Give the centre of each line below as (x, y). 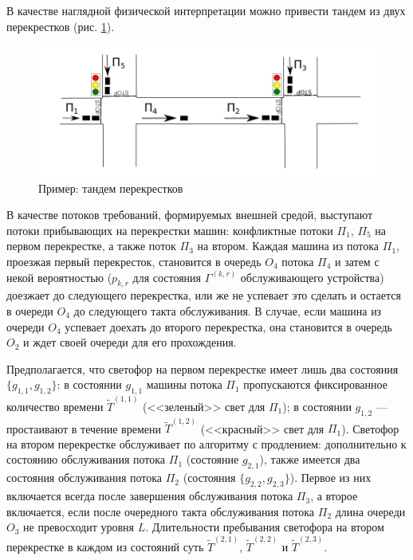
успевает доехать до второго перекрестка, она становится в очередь (228, 326)
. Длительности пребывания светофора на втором (265, 527)
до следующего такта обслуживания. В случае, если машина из (228, 311)
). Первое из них (330, 478)
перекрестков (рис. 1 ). (61, 26)
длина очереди (370, 511)
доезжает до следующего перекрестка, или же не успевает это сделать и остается (204, 295)
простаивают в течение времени (84, 428)
